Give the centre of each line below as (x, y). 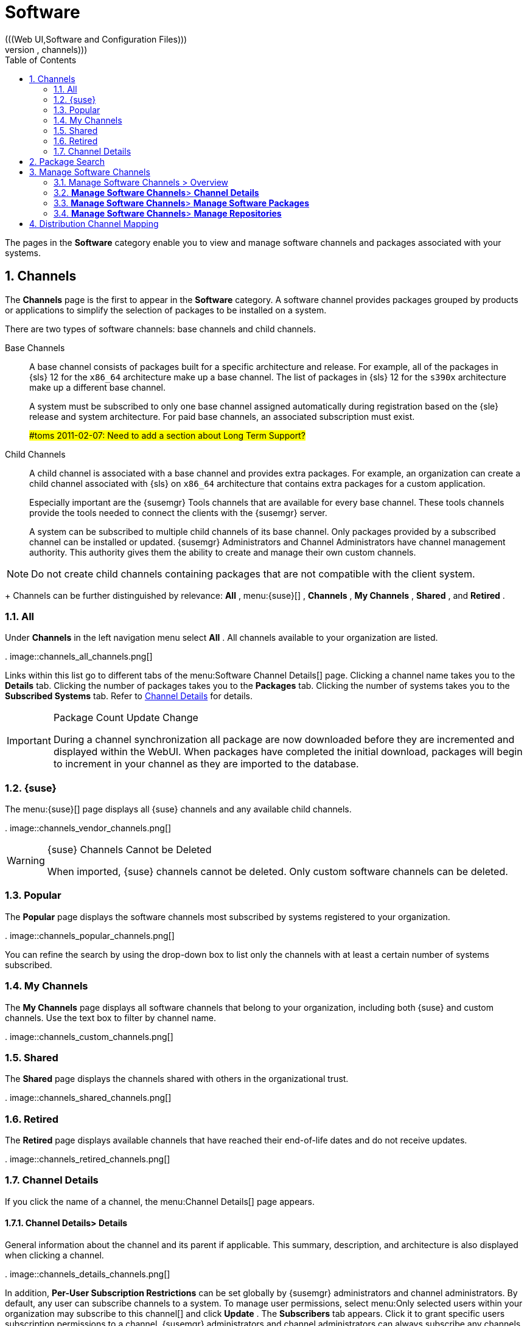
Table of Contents (41, 60)
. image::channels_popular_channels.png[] (90, 935)
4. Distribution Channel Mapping (94, 223)
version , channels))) (46, 49)
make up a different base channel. (98, 387)
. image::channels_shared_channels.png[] (88, 1098)
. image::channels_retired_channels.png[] (88, 1159)
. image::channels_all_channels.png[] (79, 657)
